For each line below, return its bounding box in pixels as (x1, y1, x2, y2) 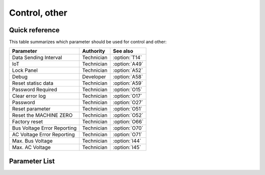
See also (113, 48, 133, 55)
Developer (82, 73, 106, 80)
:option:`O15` (113, 86, 142, 93)
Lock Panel (12, 67, 38, 74)
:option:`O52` (113, 112, 143, 119)
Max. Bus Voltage (12, 137, 53, 144)
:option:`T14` (113, 54, 142, 61)
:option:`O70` (113, 125, 143, 131)
